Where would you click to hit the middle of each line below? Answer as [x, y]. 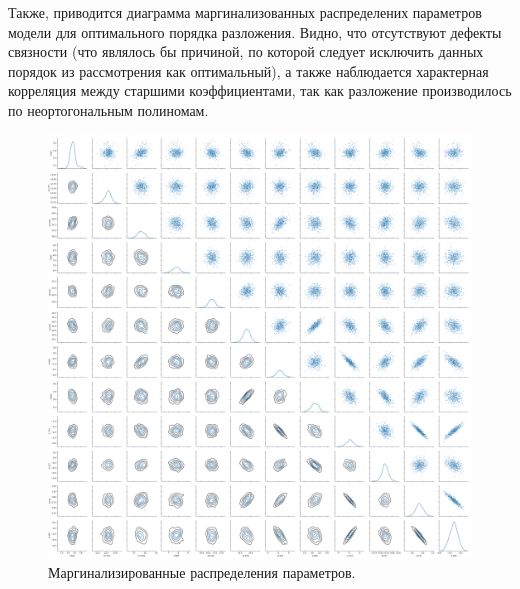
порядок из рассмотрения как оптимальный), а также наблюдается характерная [248, 70]
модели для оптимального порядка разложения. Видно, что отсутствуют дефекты [255, 31]
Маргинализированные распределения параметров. [202, 572]
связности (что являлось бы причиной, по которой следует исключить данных [246, 51]
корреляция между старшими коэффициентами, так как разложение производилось [260, 90]
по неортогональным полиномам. [108, 109]
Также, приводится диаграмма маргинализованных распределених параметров [245, 12]
